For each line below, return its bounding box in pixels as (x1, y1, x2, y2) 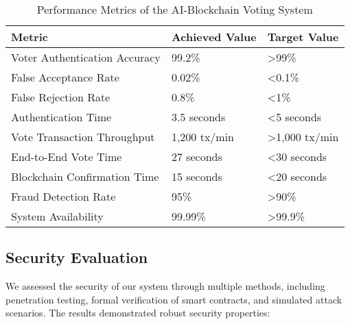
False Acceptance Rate (11, 69, 119, 85)
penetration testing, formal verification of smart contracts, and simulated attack (5, 292, 342, 306)
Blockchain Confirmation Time (11, 169, 159, 184)
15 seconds (171, 169, 222, 184)
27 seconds (171, 149, 222, 164)
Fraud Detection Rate (11, 188, 116, 204)
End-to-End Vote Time (11, 149, 122, 164)
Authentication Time (11, 109, 112, 125)
